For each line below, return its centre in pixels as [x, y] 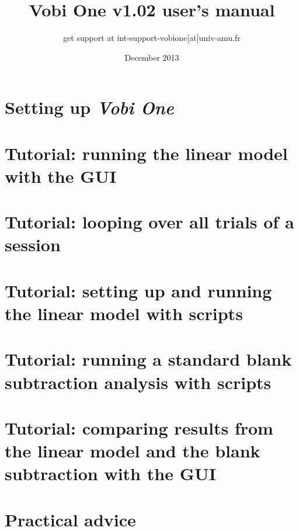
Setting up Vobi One [89, 107]
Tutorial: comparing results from [139, 427]
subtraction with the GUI [110, 473]
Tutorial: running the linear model [146, 153]
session [33, 244]
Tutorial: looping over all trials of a [149, 222]
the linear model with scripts [124, 313]
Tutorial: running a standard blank [148, 359]
